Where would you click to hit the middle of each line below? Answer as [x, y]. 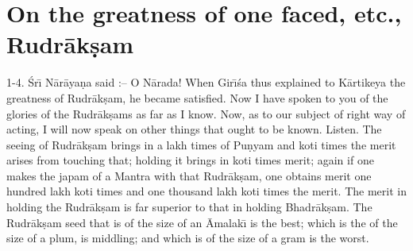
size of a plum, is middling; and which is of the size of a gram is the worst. [188, 238]
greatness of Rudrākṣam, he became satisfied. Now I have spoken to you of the [197, 97]
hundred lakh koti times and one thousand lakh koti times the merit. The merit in [206, 191]
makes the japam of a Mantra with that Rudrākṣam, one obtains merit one [189, 175]
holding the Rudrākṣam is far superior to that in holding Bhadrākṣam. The [189, 207]
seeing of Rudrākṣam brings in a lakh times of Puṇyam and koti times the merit [201, 144]
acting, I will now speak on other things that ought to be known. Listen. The [194, 129]
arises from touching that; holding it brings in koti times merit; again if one [190, 160]
